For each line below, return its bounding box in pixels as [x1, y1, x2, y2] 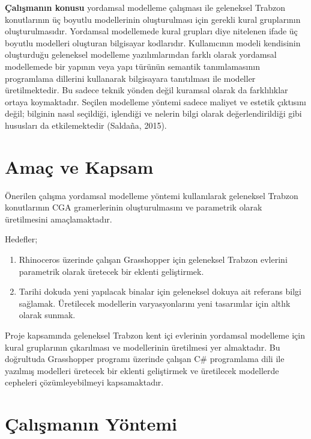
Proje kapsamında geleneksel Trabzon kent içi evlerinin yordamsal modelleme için [5, 329, 305, 341]
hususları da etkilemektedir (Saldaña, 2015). [5, 118, 167, 131]
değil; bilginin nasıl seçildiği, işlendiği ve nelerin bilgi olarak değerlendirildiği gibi [5, 107, 302, 120]
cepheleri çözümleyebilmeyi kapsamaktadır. [5, 376, 164, 388]
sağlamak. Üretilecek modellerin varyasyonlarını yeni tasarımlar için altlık [19, 296, 291, 309]
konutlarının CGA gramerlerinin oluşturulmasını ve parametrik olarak [5, 201, 262, 213]
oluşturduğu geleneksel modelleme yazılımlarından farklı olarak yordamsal [5, 48, 277, 61]
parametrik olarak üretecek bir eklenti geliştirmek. [19, 265, 204, 277]
